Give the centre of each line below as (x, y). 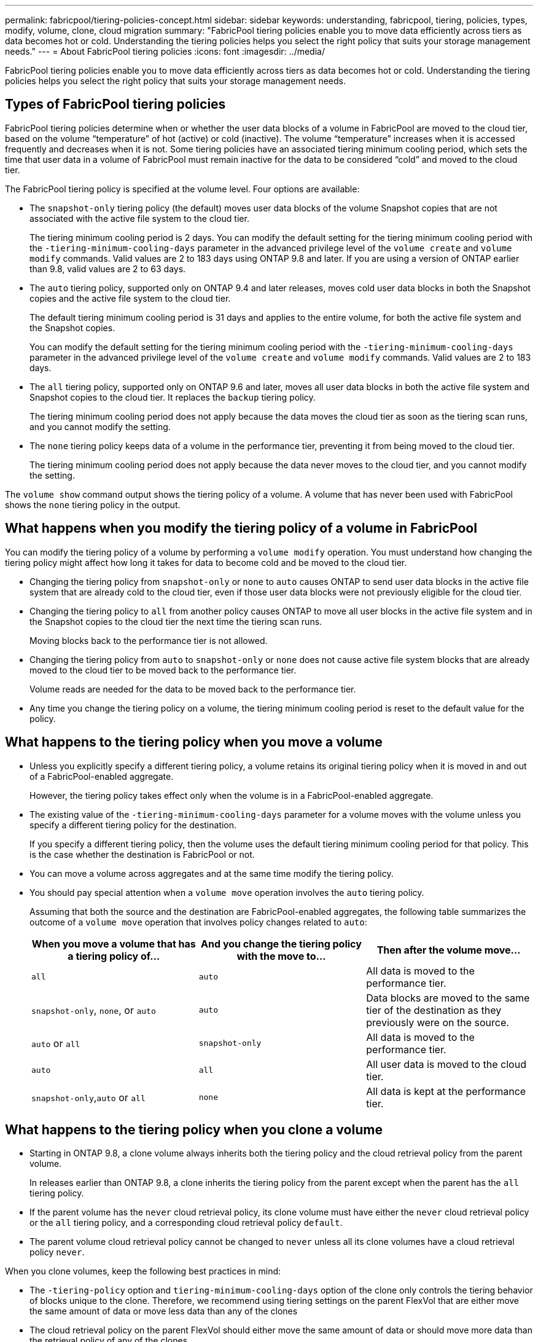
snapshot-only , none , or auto (94, 1010)
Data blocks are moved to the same (448, 998)
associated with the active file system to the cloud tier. (139, 218)
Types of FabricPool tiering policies (115, 104)
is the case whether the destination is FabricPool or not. (142, 854)
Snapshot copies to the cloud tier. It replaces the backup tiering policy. (173, 397)
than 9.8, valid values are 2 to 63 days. (108, 269)
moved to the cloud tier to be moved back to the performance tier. (163, 670)
